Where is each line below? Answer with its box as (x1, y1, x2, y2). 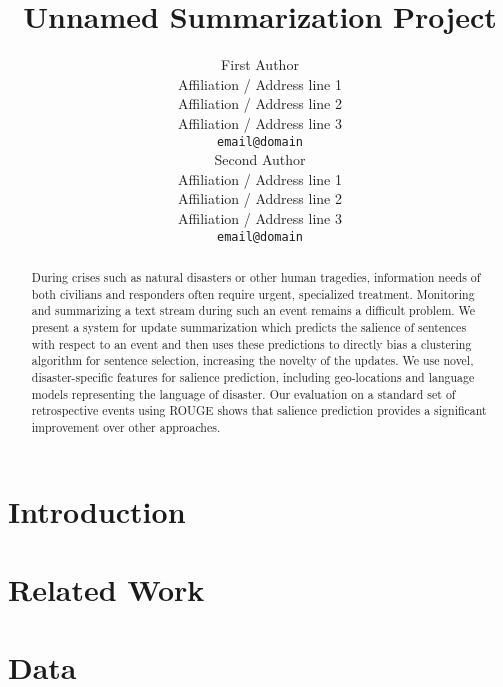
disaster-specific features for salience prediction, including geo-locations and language (31, 368, 475, 385)
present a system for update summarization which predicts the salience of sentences (31, 318, 467, 335)
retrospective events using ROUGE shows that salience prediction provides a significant (31, 402, 487, 419)
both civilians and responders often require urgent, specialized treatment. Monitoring (31, 285, 475, 302)
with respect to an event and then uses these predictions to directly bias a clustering (31, 335, 472, 352)
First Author (221, 54, 299, 75)
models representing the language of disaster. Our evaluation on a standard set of (31, 385, 456, 402)
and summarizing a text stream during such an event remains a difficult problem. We (31, 302, 476, 319)
